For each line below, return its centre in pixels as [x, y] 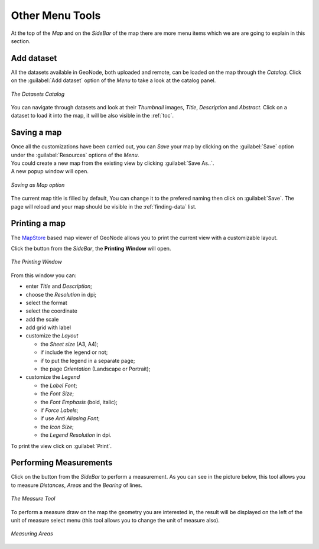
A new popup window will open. [50, 171]
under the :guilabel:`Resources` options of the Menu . [75, 155]
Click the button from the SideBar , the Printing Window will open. [91, 248]
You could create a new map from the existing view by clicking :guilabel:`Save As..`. [113, 163]
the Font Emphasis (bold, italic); [79, 402]
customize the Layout [52, 336]
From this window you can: [44, 275]
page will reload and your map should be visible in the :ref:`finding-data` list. [104, 206]
